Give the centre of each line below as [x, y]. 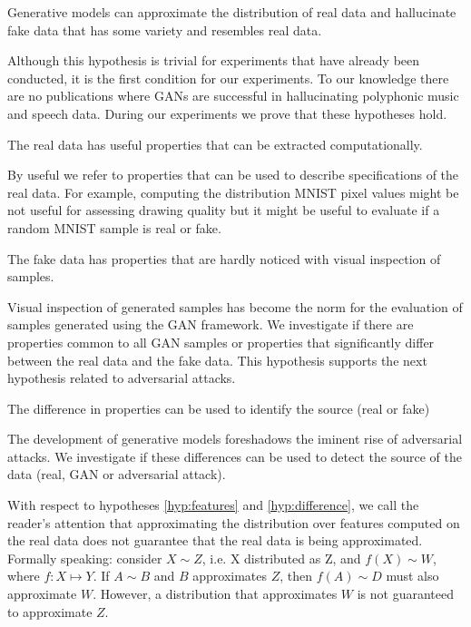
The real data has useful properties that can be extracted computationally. [215, 144]
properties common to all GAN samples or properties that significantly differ [221, 342]
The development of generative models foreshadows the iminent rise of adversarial [235, 439]
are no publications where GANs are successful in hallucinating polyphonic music [233, 96]
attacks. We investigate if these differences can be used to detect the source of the [235, 456]
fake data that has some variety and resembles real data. [165, 29]
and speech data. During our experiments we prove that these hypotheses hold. [227, 113]
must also [412, 576]
